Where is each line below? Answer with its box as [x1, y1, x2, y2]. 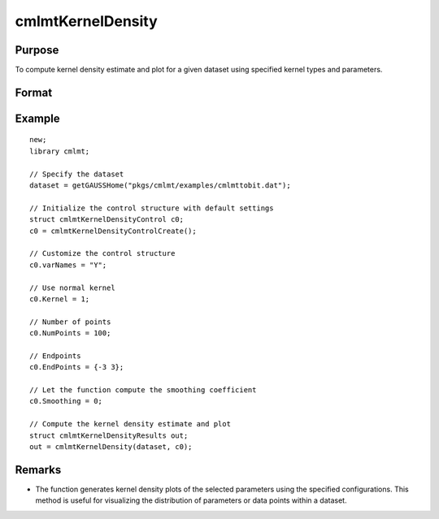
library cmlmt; [29, 146, 90, 156]
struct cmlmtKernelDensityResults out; [29, 430, 189, 440]
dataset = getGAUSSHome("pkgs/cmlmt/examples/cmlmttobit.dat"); [29, 181, 292, 190]
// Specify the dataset [29, 169, 124, 179]
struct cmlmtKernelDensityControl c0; [29, 215, 185, 224]
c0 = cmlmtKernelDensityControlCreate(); [29, 226, 197, 236]
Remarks [15, 463, 62, 477]
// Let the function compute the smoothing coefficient [29, 386, 257, 395]
